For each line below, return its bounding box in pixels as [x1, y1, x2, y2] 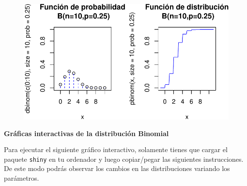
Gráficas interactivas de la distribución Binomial [4, 128, 169, 138]
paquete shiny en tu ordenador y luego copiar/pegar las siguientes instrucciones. [4, 154, 244, 164]
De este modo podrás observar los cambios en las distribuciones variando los [4, 163, 230, 173]
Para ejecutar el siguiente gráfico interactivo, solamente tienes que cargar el [4, 144, 228, 155]
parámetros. [4, 172, 39, 183]
